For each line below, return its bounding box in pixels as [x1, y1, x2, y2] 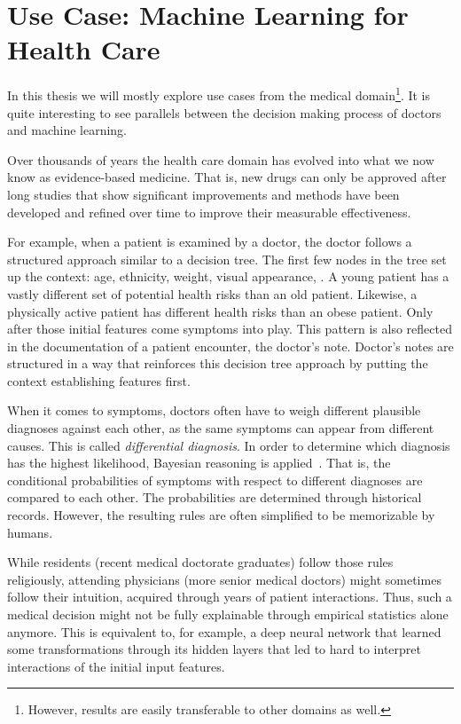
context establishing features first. [7, 371, 191, 390]
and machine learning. [7, 121, 128, 139]
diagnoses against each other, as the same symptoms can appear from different [7, 419, 434, 437]
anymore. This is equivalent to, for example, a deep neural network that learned [7, 622, 441, 641]
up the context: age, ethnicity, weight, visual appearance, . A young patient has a [7, 267, 449, 286]
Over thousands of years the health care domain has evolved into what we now [7, 150, 434, 169]
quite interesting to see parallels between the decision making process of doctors [7, 103, 441, 122]
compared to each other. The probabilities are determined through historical [7, 488, 422, 507]
